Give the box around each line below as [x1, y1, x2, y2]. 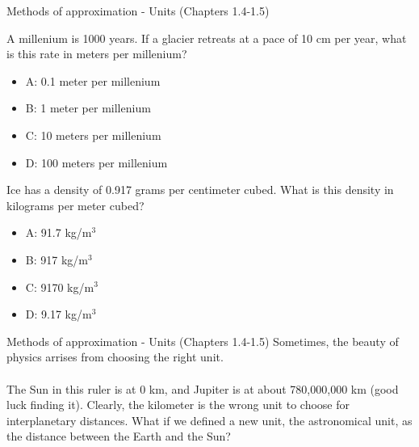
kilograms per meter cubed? [6, 196, 145, 213]
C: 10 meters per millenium [25, 126, 161, 143]
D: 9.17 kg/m [25, 306, 92, 323]
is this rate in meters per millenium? [6, 45, 187, 62]
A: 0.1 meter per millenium [25, 72, 161, 89]
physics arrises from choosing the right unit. [6, 348, 224, 365]
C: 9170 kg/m [25, 278, 94, 295]
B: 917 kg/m [25, 251, 88, 268]
